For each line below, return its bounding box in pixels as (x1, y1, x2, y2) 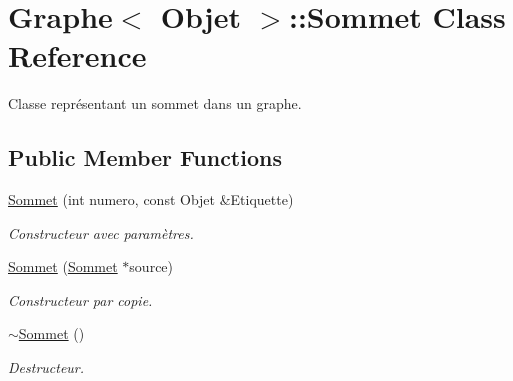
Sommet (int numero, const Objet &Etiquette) (8, 189, 294, 210)
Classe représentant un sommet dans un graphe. (8, 93, 302, 114)
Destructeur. (8, 357, 85, 378)
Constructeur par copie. (8, 289, 153, 310)
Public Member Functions (8, 142, 282, 173)
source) (129, 256, 174, 277)
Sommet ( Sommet (8, 256, 118, 277)
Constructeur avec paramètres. (8, 222, 194, 243)
